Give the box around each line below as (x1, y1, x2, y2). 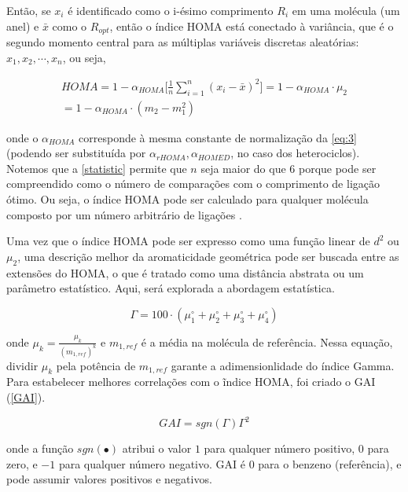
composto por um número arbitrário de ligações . (6, 206, 242, 222)
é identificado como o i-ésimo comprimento (68, 2, 274, 18)
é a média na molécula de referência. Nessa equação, (141, 333, 393, 350)
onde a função (6, 440, 74, 457)
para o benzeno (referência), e (258, 455, 402, 472)
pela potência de (56, 357, 136, 373)
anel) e (6, 17, 39, 34)
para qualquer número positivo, (204, 440, 355, 457)
